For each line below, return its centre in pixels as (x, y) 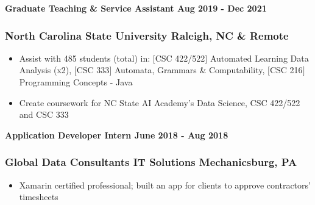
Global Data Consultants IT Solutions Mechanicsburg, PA (151, 162)
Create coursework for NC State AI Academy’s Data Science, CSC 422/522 (160, 102)
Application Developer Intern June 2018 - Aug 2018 (117, 135)
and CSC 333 (44, 114)
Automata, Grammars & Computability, (189, 70)
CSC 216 (286, 70)
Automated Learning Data (259, 58)
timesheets (39, 197)
